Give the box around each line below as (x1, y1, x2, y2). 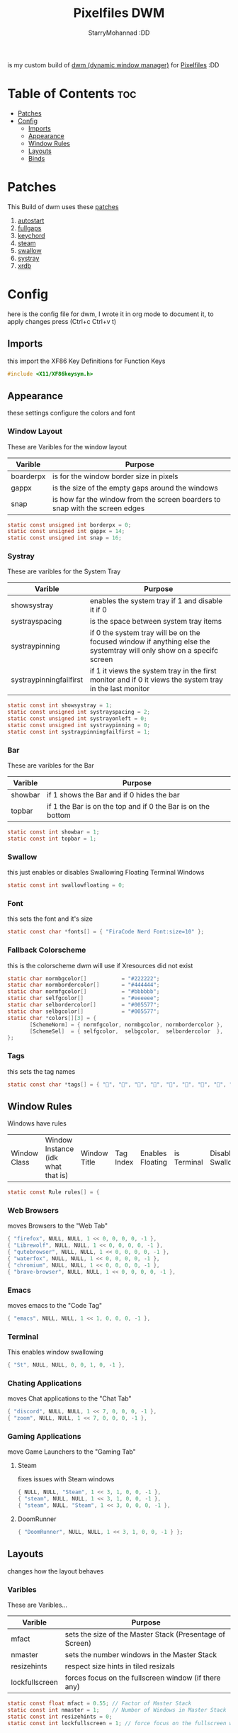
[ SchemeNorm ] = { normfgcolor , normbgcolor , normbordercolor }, (29, 1021, 223, 1028)
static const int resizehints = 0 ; (7, 1713, 113, 1720)
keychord (17, 231, 45, 240)
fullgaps (17, 223, 42, 232)
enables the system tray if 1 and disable (89, 596, 223, 606)
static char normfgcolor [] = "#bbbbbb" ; (7, 988, 160, 995)
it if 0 (89, 605, 108, 615)
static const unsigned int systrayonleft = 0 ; (7, 715, 147, 722)
